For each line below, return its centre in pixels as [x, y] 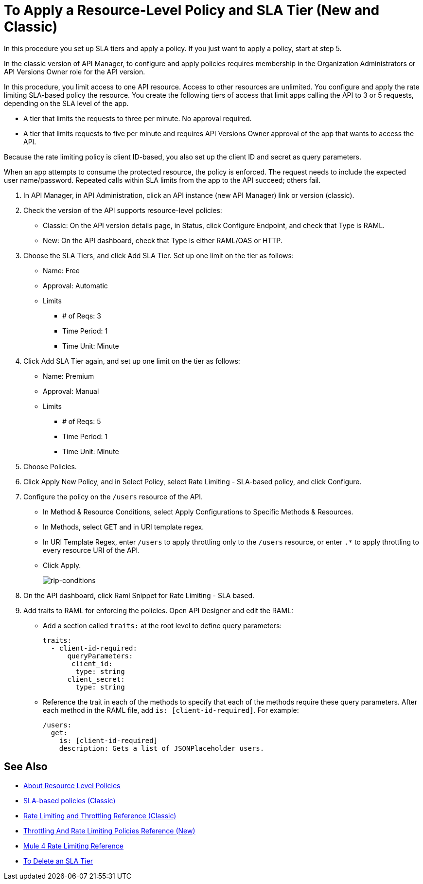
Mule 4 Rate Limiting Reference [74, 846]
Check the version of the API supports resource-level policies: [123, 210]
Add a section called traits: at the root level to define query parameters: [162, 625]
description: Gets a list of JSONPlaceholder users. [162, 748]
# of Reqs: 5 [82, 421]
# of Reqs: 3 [82, 316]
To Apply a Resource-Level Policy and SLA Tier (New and [192, 10]
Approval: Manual [71, 391]
